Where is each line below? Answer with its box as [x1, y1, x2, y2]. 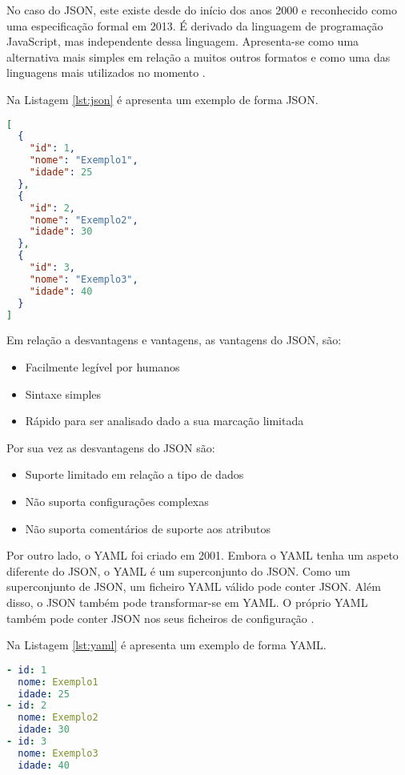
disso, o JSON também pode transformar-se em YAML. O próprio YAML [6, 593, 368, 610]
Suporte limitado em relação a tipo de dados [25, 466, 244, 483]
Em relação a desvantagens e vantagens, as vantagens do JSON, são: [6, 331, 342, 348]
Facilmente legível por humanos [25, 359, 180, 375]
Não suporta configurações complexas [25, 493, 209, 509]
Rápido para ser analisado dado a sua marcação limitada [25, 412, 304, 429]
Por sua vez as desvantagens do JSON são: [6, 439, 215, 456]
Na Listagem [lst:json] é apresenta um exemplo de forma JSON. [6, 90, 319, 107]
